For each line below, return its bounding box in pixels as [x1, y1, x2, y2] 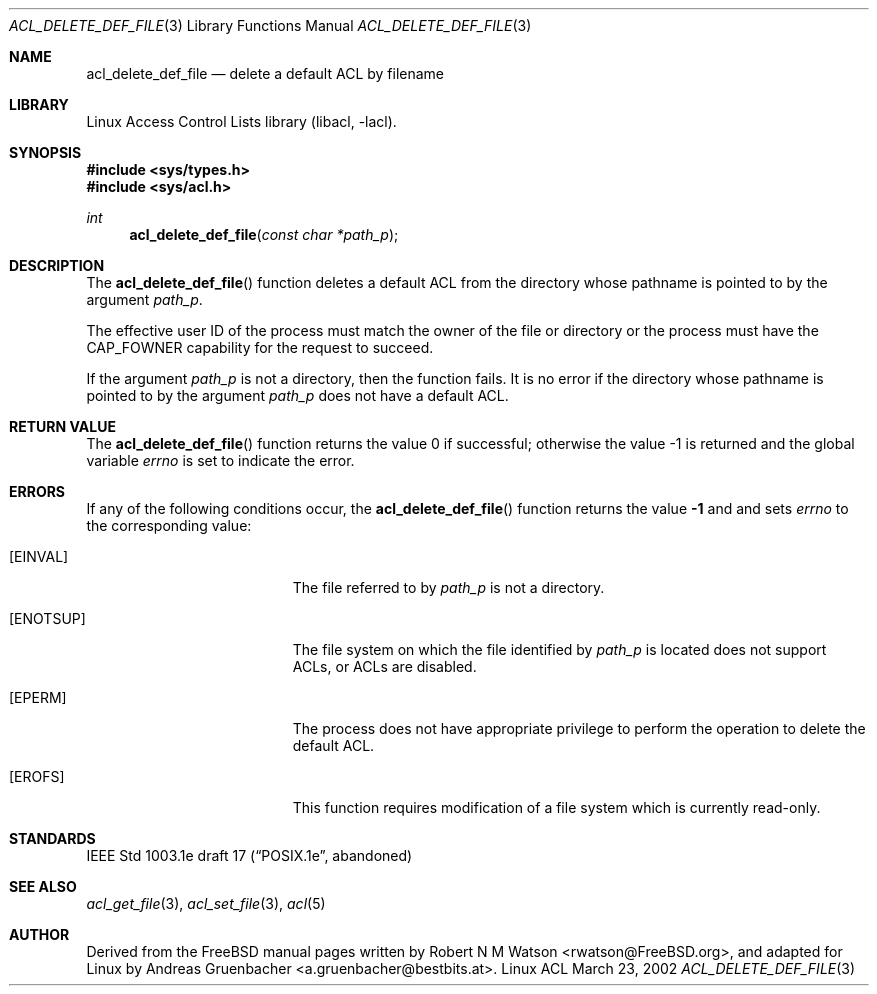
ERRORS [9, 483, 66, 500]
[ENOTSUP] [9, 610, 86, 627]
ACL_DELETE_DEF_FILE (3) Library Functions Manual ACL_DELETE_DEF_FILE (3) [9, 17, 532, 34]
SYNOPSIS [9, 144, 82, 161]
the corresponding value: [86, 517, 252, 534]
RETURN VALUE [9, 418, 116, 435]
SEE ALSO [9, 878, 77, 895]
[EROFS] [9, 768, 65, 785]
